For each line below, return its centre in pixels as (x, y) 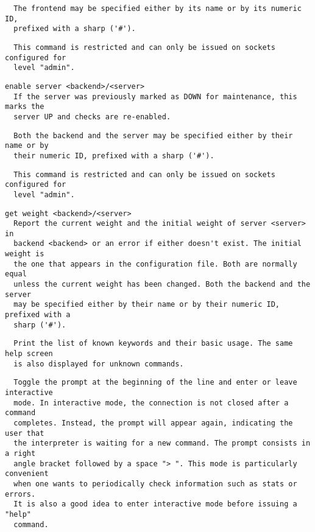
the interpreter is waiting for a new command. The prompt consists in (162, 443)
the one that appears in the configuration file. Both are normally (155, 264)
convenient (27, 474)
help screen (29, 354)
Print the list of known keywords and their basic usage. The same (153, 344)
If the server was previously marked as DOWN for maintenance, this (155, 96)
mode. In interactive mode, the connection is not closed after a (151, 403)
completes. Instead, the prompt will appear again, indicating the (153, 423)
